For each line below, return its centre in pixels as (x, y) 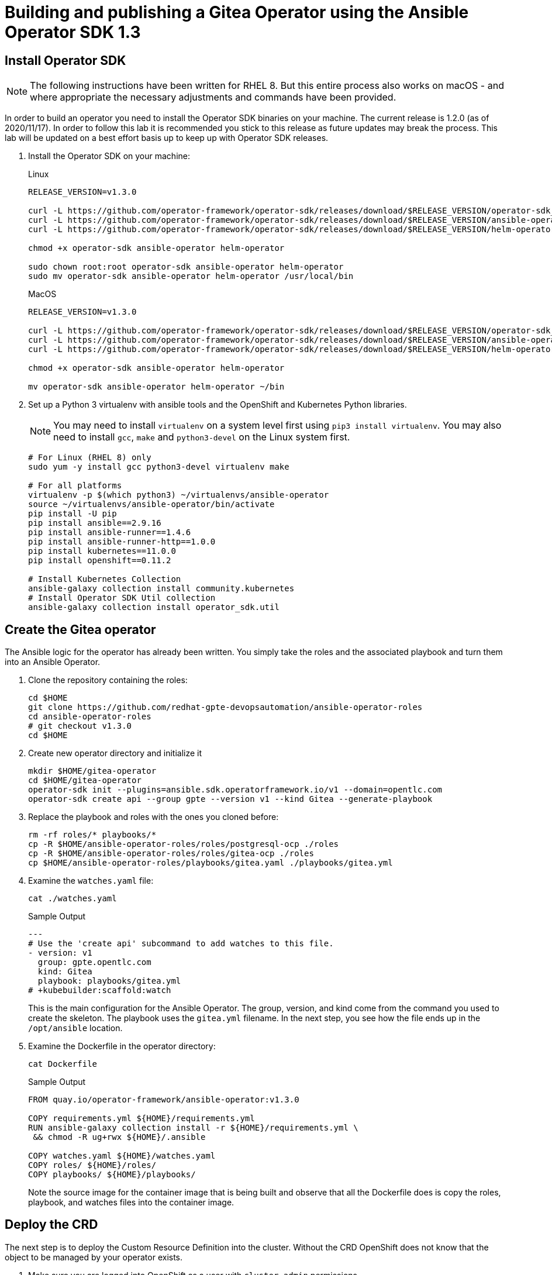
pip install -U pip (73, 514)
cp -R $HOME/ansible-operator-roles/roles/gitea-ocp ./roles (171, 854)
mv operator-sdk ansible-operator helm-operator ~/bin (156, 387)
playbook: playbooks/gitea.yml (109, 981)
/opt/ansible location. (75, 1028)
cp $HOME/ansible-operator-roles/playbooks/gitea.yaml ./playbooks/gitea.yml (211, 863)
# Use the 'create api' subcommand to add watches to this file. (181, 944)
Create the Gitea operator (80, 629)
